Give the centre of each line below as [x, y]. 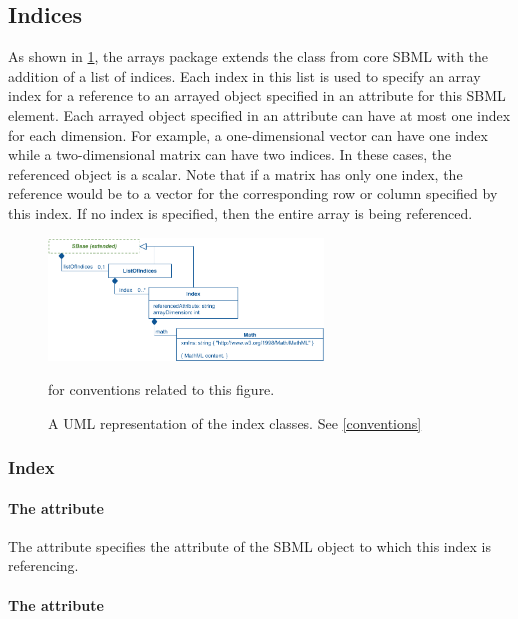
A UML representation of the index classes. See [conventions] [235, 422]
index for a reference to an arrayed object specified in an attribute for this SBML [257, 95]
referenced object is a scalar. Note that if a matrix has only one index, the [235, 173]
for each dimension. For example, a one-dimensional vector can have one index [248, 134]
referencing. [43, 565]
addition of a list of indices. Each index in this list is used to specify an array [244, 75]
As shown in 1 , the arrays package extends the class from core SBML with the [248, 56]
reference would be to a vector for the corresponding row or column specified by [253, 193]
